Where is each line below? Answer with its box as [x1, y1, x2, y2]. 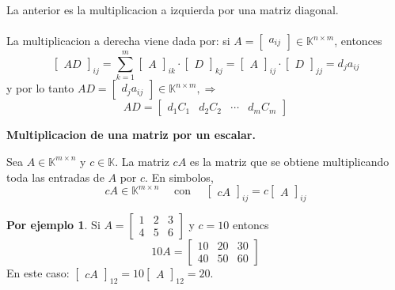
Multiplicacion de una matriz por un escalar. [6, 126, 256, 143]
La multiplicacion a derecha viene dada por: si [6, 32, 230, 49]
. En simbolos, [145, 168, 214, 185]
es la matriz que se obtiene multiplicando [189, 153, 389, 169]
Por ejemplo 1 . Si [6, 216, 101, 232]
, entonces [334, 32, 382, 49]
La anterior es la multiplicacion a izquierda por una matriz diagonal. [6, 2, 339, 17]
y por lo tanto [6, 80, 74, 96]
